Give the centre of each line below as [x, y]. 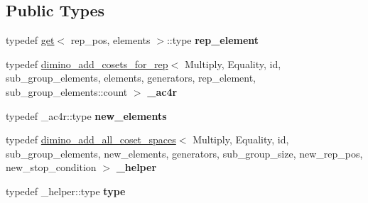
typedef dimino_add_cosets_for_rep [87, 64]
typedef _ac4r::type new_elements [86, 115]
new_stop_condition [51, 167]
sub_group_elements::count [67, 91]
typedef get [30, 40]
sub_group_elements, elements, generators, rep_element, [131, 78]
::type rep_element [213, 40]
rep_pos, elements [110, 40]
